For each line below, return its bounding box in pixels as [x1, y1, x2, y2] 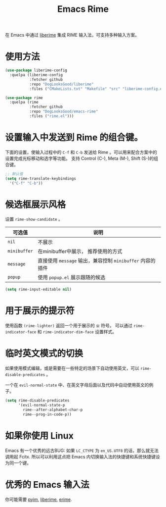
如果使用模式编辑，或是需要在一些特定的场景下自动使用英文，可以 [5, 365, 139, 371]
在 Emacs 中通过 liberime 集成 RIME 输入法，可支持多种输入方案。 [5, 32, 140, 38]
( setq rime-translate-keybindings [5, 176, 77, 181]
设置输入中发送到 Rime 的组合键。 [5, 132, 143, 143]
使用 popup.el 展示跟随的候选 [38, 274, 105, 281]
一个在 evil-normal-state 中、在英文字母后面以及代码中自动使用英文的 [5, 382, 149, 388]
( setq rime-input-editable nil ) [5, 287, 72, 292]
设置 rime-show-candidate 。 [5, 216, 63, 222]
